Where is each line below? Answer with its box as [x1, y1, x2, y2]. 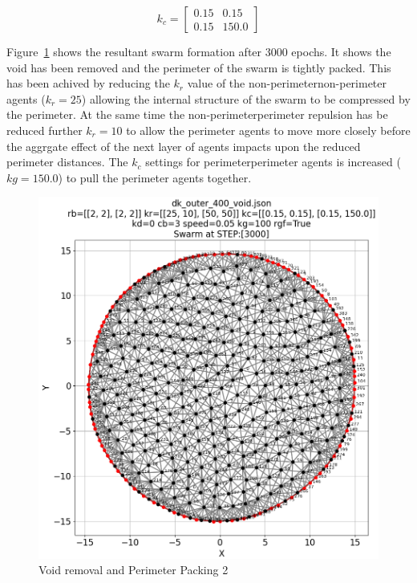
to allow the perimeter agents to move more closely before [126, 121, 411, 138]
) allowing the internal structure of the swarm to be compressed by [81, 90, 411, 107]
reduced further [6, 121, 83, 138]
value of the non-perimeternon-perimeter [187, 75, 387, 92]
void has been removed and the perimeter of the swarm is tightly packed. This [6, 59, 391, 75]
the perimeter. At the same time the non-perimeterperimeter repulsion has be [6, 106, 388, 123]
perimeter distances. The [6, 153, 128, 170]
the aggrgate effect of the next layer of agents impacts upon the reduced [6, 137, 361, 154]
